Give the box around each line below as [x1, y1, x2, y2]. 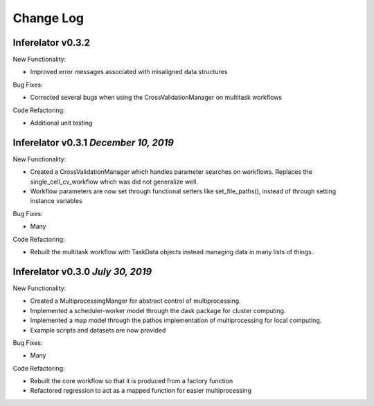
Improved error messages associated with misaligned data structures [30, 68, 228, 76]
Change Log [12, 10, 84, 26]
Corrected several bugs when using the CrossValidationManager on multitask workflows [30, 94, 283, 102]
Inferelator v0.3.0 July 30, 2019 [12, 265, 152, 277]
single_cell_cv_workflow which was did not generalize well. [30, 177, 199, 186]
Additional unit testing [30, 118, 93, 127]
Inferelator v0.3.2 [12, 37, 90, 48]
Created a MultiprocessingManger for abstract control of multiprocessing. [30, 297, 242, 305]
